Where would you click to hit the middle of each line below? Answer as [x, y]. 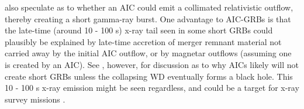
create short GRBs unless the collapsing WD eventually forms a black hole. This [149, 76]
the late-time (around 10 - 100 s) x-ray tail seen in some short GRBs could [139, 30]
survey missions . [35, 99]
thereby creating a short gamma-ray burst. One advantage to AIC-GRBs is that [148, 18]
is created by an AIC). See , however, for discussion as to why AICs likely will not [152, 64]
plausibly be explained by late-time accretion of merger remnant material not [143, 41]
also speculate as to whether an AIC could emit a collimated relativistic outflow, [149, 7]
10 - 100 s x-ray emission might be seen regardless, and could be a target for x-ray [152, 88]
